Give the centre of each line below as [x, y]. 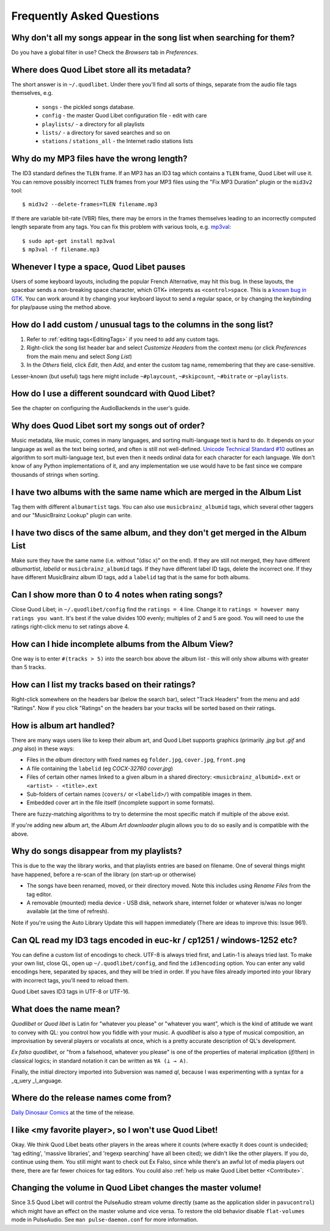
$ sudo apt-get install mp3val [69, 241]
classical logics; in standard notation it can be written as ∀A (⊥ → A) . [100, 1061]
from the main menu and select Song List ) [79, 356]
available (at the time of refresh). [68, 911]
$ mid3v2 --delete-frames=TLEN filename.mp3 [90, 204]
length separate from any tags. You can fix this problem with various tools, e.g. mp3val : [121, 227]
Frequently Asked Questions [85, 16]
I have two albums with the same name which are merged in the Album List [156, 492]
